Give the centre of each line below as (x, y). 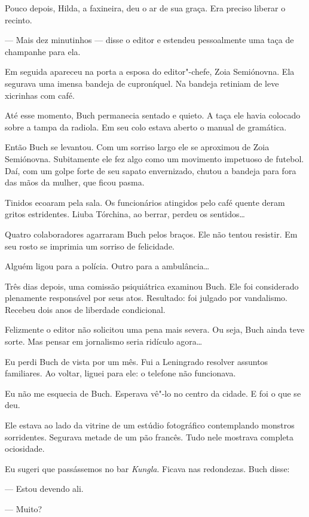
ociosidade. (25, 448)
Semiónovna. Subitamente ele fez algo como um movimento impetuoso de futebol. (154, 158)
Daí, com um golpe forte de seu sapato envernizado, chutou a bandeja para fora (151, 170)
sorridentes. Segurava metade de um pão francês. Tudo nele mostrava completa (149, 437)
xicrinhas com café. (40, 95)
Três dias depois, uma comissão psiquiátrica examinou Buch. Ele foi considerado (152, 286)
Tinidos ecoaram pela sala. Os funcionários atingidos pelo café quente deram (145, 202)
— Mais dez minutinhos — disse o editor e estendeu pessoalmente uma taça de (149, 40)
